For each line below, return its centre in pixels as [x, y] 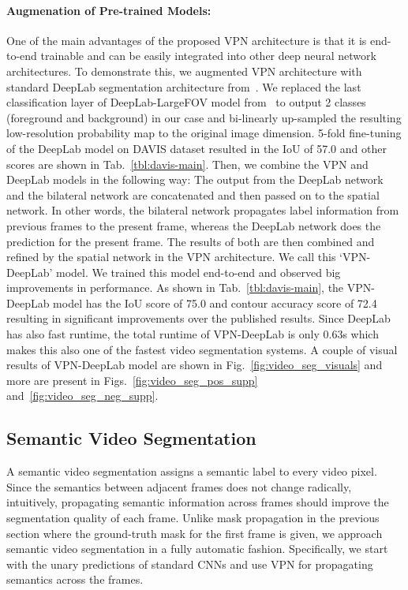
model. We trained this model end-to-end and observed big [198, 272]
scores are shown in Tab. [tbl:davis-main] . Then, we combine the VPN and [187, 164]
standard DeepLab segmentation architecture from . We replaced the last [184, 86]
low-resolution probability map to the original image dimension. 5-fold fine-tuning [204, 133]
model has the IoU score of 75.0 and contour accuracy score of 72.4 [215, 302]
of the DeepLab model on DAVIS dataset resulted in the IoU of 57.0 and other [197, 148]
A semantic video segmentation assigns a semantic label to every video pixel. [192, 471]
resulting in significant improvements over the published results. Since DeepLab [198, 318]
